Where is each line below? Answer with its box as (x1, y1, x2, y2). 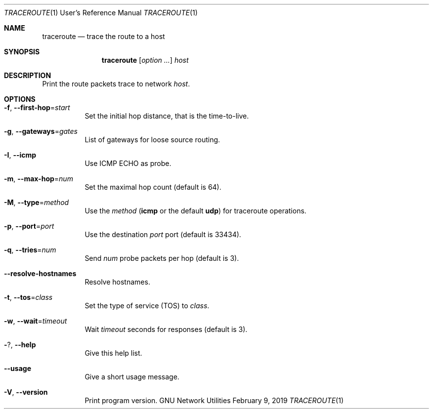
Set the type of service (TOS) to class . (85, 301, 210, 310)
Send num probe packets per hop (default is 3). (85, 254, 239, 262)
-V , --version (4, 388, 48, 396)
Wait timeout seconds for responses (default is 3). (85, 325, 248, 333)
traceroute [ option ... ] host (101, 56, 189, 64)
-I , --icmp (4, 151, 37, 159)
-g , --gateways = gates (4, 127, 78, 135)
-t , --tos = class (4, 293, 53, 301)
